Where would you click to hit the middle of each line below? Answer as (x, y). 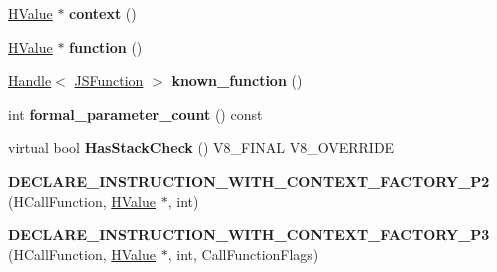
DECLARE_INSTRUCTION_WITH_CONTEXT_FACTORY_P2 (249, 180)
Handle (30, 80)
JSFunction (109, 80)
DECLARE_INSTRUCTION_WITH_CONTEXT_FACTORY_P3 (249, 234)
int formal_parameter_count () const (135, 113)
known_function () (237, 80)
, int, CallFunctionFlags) (243, 253)
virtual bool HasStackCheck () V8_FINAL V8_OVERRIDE (201, 147)
